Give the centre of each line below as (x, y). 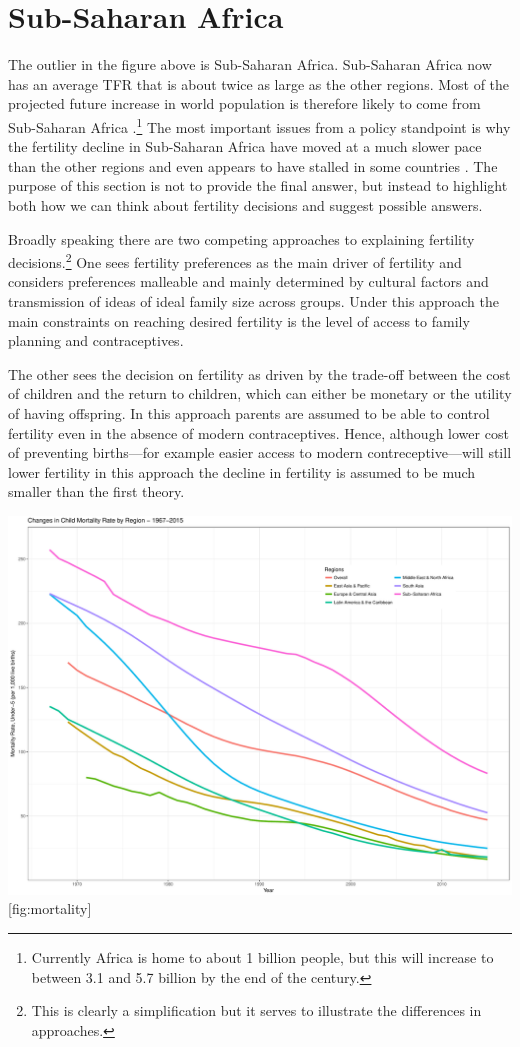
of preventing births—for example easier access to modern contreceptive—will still (260, 452)
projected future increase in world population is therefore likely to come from (244, 103)
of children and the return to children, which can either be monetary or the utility (260, 393)
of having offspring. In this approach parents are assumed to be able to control (249, 412)
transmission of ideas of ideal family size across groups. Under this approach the (253, 300)
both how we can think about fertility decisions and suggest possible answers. (245, 204)
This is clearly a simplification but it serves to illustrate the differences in (256, 1010)
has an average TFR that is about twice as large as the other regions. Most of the (259, 83)
